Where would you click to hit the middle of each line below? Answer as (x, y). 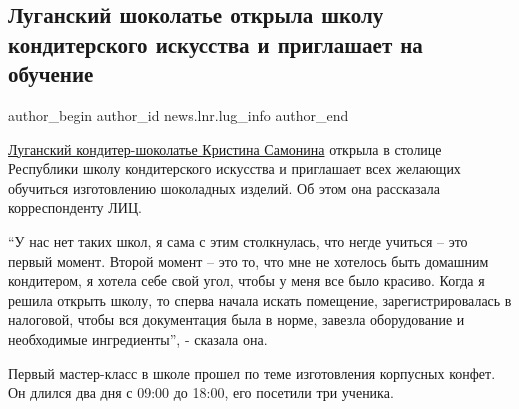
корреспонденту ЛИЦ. (75, 207)
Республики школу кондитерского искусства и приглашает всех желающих (234, 168)
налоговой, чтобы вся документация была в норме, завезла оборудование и (236, 319)
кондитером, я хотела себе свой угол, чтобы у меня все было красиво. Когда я (246, 280)
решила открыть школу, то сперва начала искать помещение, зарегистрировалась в (260, 299)
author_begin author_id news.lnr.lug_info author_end (178, 114)
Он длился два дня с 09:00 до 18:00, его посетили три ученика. (201, 392)
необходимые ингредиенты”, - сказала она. (138, 338)
